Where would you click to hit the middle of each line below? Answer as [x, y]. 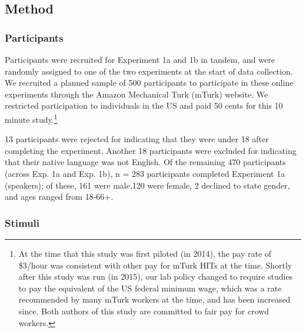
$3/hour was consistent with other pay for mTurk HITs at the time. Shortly [155, 265]
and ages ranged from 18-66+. [59, 197]
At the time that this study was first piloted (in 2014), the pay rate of [145, 253]
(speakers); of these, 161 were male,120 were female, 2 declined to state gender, [147, 185]
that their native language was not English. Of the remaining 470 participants [145, 162]
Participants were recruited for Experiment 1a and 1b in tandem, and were [140, 59]
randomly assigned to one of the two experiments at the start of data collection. [149, 71]
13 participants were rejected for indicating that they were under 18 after [137, 139]
